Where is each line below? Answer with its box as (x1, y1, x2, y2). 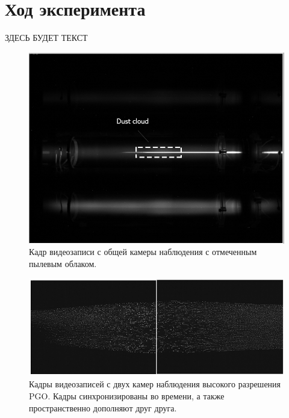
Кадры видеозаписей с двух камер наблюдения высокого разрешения (29, 378, 281, 390)
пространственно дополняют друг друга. (29, 401, 177, 414)
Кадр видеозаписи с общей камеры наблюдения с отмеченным (29, 245, 257, 258)
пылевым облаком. (29, 257, 97, 270)
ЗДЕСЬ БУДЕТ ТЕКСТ (5, 31, 88, 44)
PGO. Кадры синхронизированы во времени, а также (29, 389, 225, 402)
